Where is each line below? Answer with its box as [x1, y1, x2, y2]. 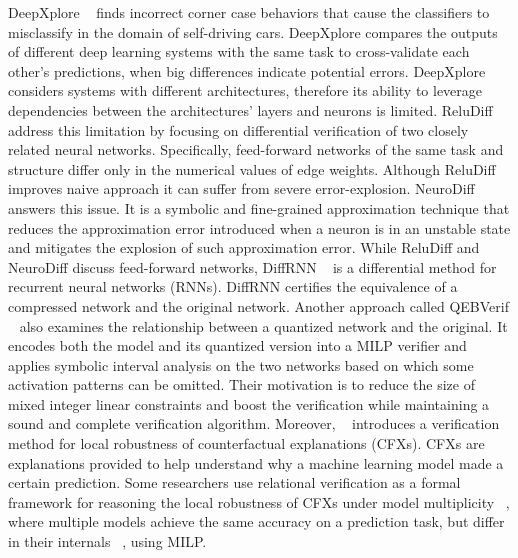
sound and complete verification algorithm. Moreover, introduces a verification [8, 413, 500, 434]
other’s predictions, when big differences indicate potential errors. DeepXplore [8, 60, 486, 81]
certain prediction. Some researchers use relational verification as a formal [8, 472, 461, 493]
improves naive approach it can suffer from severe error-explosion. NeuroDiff [8, 178, 475, 199]
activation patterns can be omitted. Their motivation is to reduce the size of [8, 374, 475, 395]
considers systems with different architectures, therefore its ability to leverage [8, 80, 483, 101]
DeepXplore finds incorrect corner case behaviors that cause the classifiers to [8, 2, 490, 22]
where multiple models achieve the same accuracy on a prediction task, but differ [8, 511, 505, 532]
